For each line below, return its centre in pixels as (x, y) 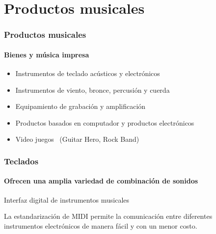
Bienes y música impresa (47, 54)
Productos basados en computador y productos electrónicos (105, 122)
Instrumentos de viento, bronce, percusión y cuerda (93, 90)
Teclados (21, 161)
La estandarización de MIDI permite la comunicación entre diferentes (108, 216)
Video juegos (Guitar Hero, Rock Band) (77, 139)
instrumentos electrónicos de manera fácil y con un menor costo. (101, 225)
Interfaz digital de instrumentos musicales (67, 199)
